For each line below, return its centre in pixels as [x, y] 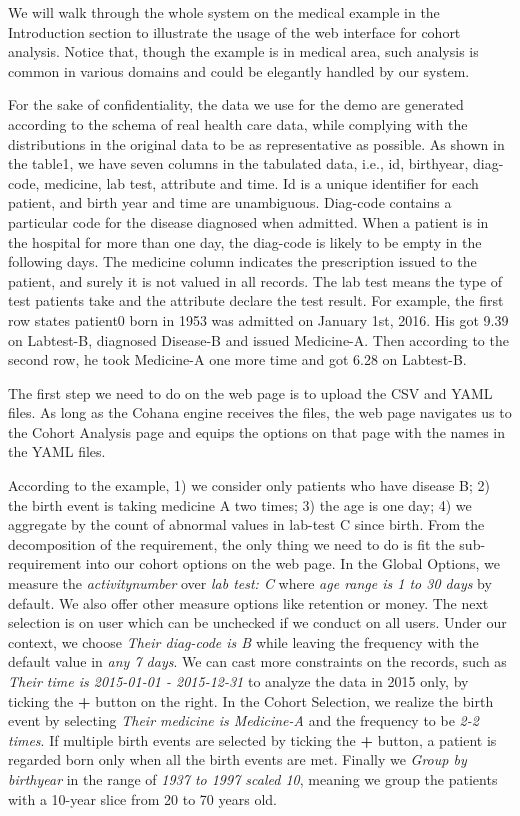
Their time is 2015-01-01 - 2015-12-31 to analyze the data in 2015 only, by [238, 681]
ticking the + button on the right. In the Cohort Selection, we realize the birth [251, 700]
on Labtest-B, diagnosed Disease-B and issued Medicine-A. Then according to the [258, 339]
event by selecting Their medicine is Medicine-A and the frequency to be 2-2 [243, 720]
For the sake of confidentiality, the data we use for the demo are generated [236, 104]
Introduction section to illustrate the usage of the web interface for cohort [234, 31]
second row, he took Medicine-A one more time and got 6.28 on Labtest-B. [237, 359]
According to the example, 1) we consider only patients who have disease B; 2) [249, 485]
